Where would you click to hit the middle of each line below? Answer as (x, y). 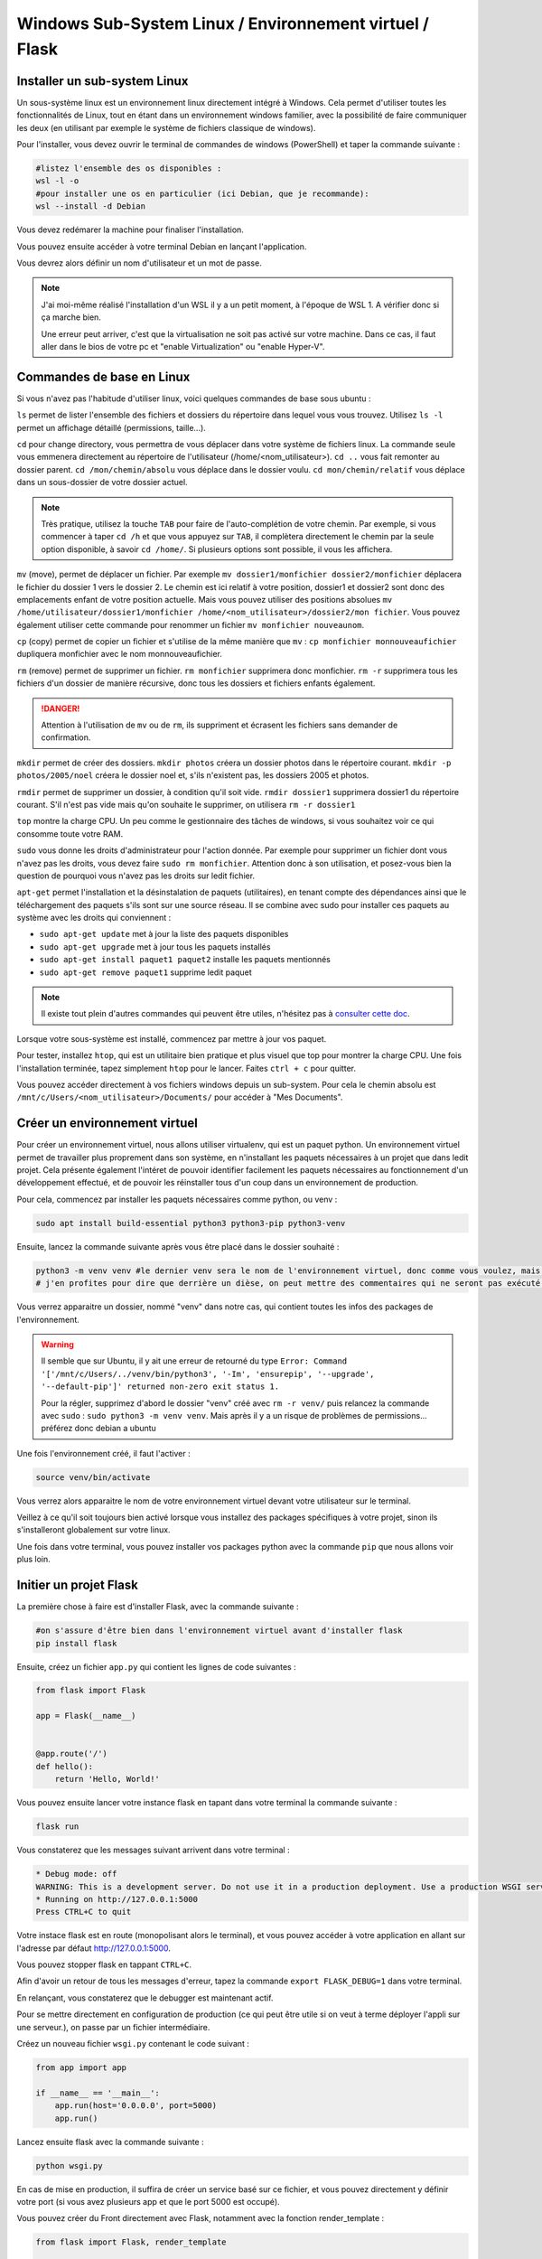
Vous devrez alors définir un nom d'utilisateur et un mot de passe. (139, 263)
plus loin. (34, 1560)
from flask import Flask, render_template (131, 2242)
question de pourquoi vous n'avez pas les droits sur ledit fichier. (136, 876)
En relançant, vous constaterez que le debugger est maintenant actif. (145, 1998)
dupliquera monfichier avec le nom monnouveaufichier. (120, 654)
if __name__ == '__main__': (98, 2093)
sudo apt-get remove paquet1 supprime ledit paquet (145, 972)
